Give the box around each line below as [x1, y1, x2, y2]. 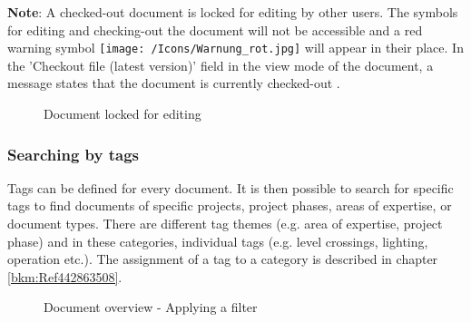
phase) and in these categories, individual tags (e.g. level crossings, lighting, [7, 231, 428, 250]
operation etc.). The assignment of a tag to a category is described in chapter [7, 249, 438, 268]
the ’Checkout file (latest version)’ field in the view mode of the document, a [7, 55, 434, 74]
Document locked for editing [44, 104, 201, 123]
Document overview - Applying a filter [44, 298, 258, 317]
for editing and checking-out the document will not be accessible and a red [7, 20, 423, 39]
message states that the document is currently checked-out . [7, 73, 340, 93]
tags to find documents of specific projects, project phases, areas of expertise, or [7, 196, 452, 215]
